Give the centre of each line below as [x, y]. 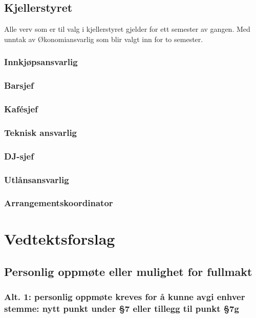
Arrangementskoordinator [59, 203]
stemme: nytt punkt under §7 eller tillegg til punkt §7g [122, 309]
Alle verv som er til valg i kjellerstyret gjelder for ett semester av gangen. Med [127, 29]
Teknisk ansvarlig [41, 132]
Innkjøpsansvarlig [41, 62]
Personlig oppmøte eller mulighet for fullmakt [128, 272]
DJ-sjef [19, 156]
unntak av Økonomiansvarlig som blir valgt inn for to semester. [104, 39]
